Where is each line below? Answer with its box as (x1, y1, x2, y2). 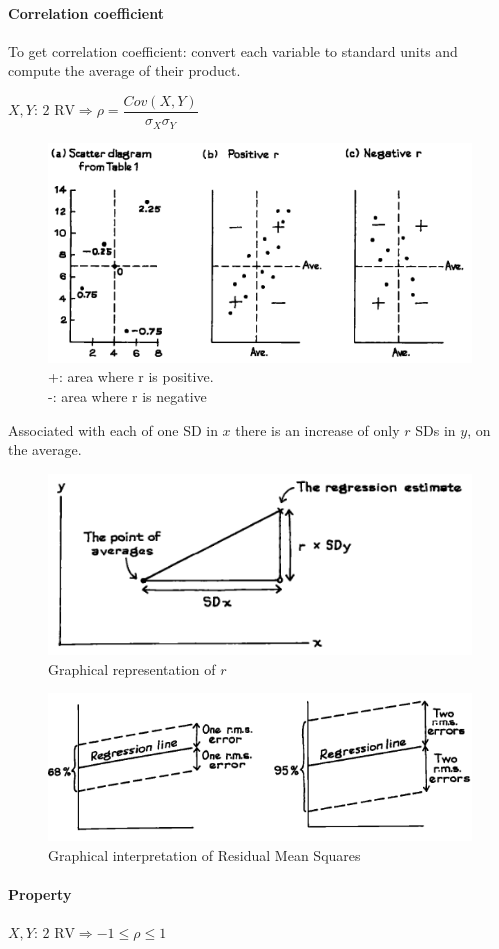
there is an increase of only (235, 419, 400, 440)
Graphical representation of (48, 658, 216, 679)
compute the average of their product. (8, 60, 241, 81)
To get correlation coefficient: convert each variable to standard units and (8, 40, 458, 61)
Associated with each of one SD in (8, 419, 218, 440)
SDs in (415, 419, 456, 440)
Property (8, 883, 72, 904)
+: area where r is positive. (48, 366, 214, 387)
